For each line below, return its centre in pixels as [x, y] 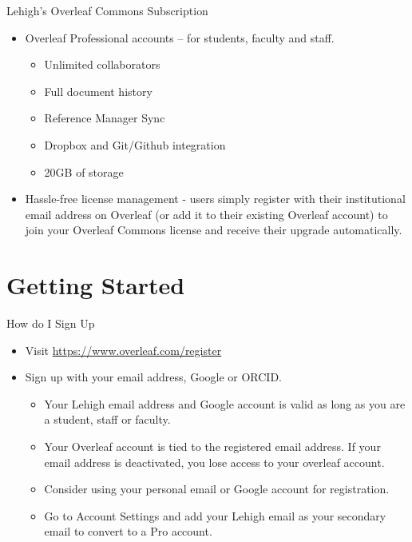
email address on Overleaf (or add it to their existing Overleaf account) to [206, 214]
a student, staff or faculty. [107, 419]
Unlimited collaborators [102, 64]
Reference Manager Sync [105, 118]
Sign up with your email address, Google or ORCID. [154, 377]
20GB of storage [84, 171]
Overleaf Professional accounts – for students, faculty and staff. [180, 37]
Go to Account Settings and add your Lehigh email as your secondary [215, 515]
